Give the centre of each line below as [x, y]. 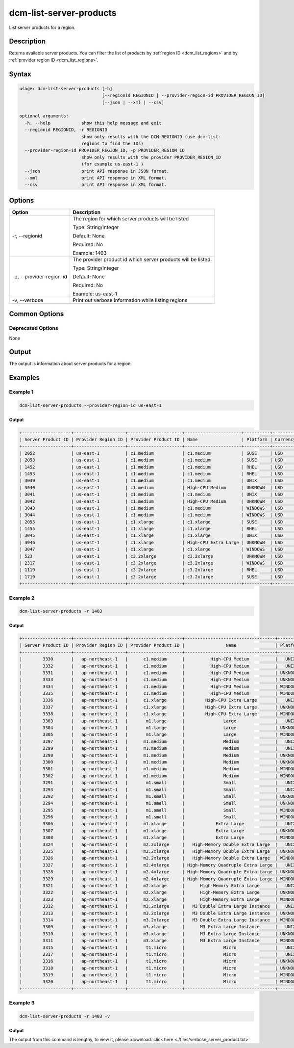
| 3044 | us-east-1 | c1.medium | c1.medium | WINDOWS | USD [151, 515]
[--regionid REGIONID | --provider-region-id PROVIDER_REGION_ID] [184, 95]
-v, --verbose [28, 300]
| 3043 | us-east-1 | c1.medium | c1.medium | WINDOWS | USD [151, 508]
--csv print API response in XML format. [96, 185]
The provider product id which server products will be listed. [142, 259]
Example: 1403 [90, 253]
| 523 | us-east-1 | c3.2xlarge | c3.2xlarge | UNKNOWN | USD [151, 556]
